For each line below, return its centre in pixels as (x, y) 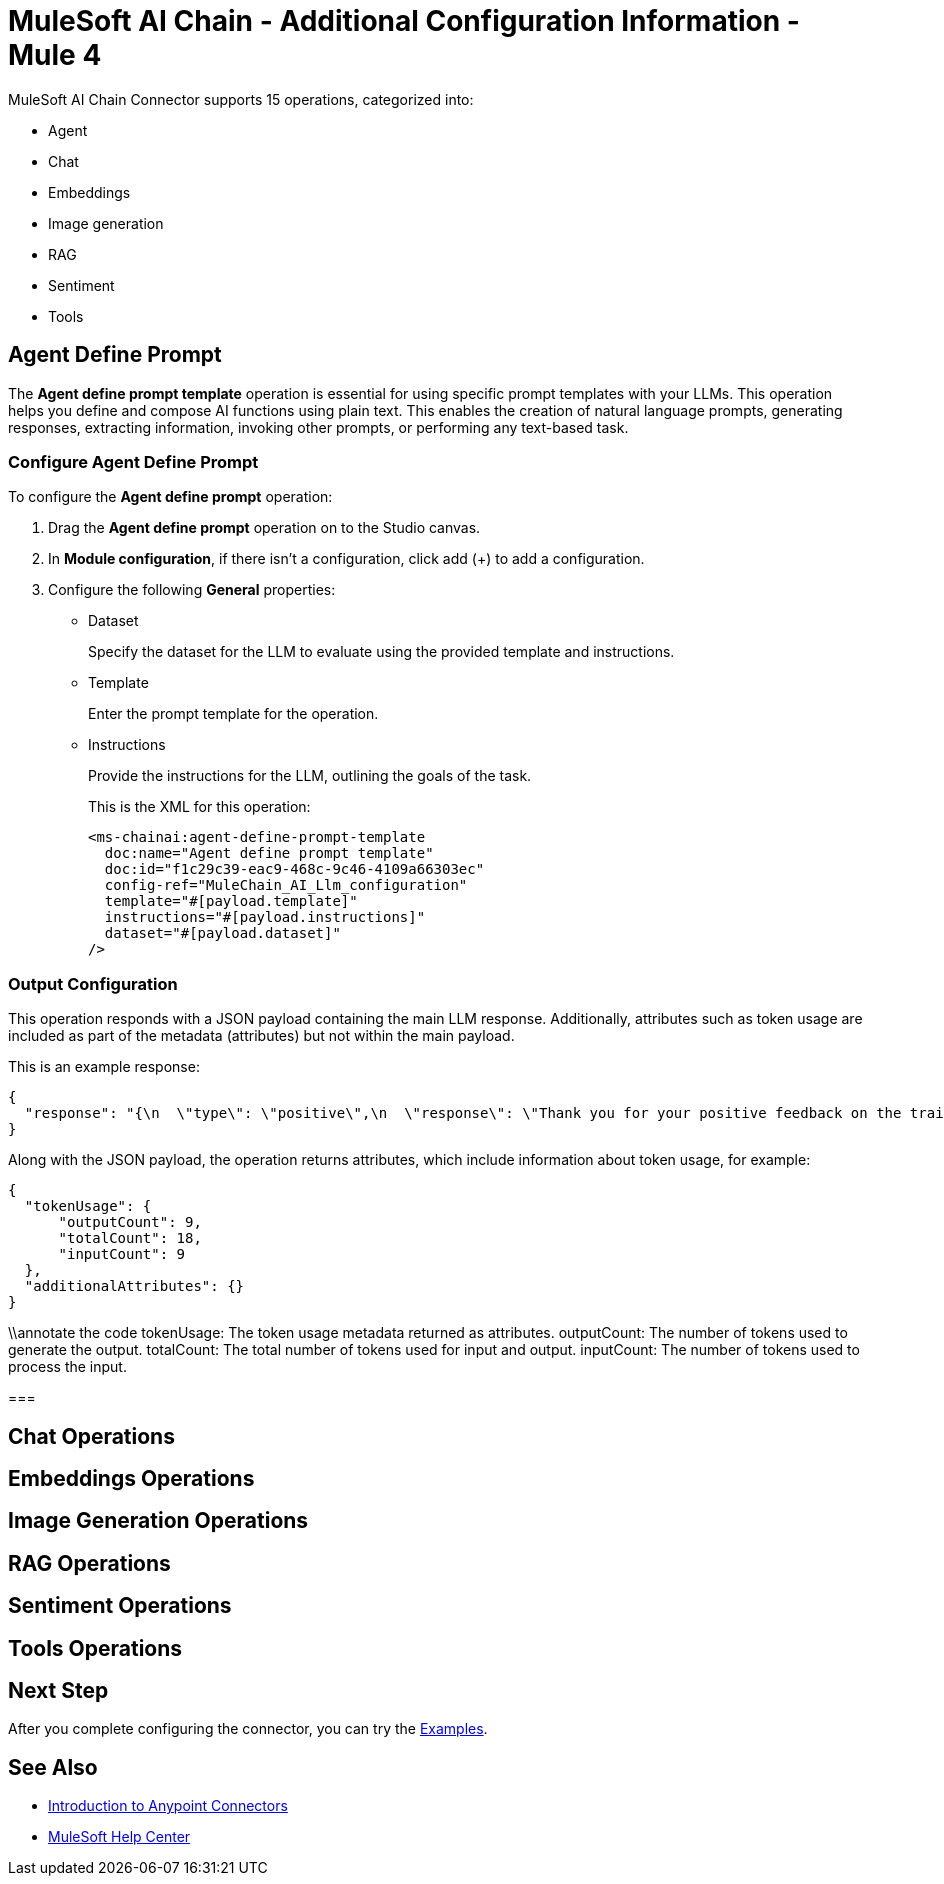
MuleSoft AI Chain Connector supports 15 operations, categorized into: (241, 99)
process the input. (67, 1367)
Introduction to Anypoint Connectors (168, 1806)
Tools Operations (95, 1648)
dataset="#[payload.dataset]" (222, 933)
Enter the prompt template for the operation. (233, 714)
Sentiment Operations (120, 1606)
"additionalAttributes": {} (134, 1286)
